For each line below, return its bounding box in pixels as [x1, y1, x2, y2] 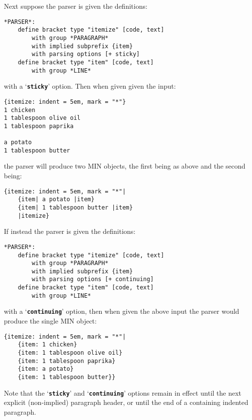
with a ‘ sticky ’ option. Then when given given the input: [4, 81, 176, 91]
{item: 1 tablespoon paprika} [18, 357, 116, 364]
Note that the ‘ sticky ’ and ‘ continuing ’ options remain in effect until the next [4, 387, 242, 398]
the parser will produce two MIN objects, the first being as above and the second [4, 161, 246, 171]
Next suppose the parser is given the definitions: [4, 1, 147, 11]
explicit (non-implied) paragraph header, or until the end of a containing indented [4, 397, 249, 407]
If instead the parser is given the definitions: [4, 226, 136, 236]
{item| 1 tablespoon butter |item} [18, 204, 133, 211]
